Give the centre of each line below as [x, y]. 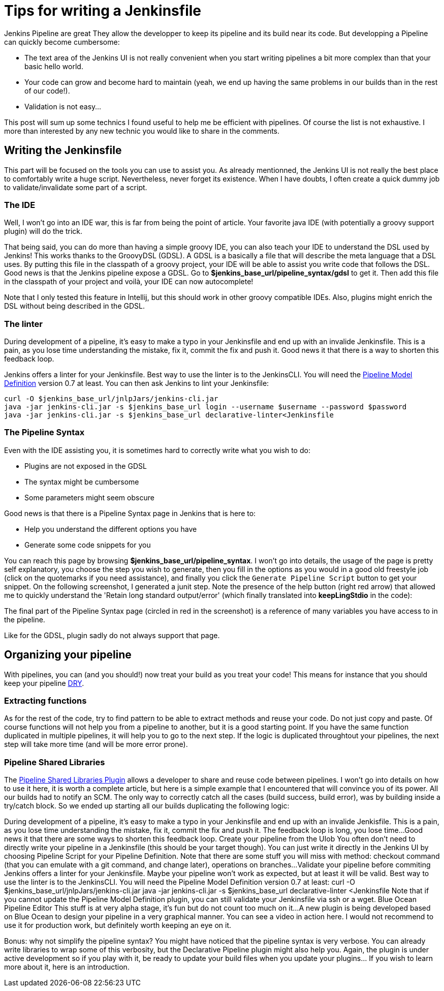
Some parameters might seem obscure [89, 497]
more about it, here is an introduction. [67, 967]
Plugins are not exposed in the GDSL [86, 466]
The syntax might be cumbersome [82, 482]
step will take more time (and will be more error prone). [96, 744]
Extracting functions [45, 701]
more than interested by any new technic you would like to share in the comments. [142, 131]
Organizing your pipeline [68, 655]
